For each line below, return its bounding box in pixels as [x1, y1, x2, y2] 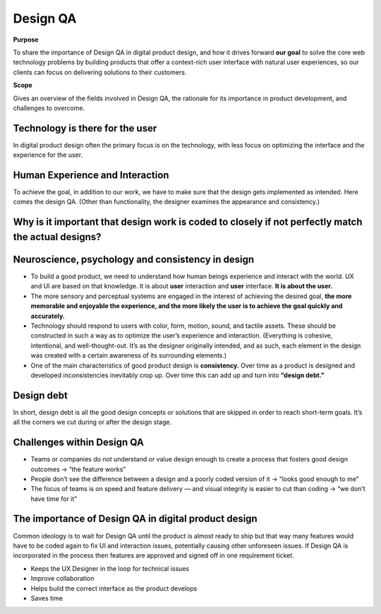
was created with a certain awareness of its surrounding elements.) [30, 351, 227, 360]
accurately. [30, 312, 65, 320]
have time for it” [30, 495, 78, 503]
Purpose [13, 35, 39, 44]
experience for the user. [13, 150, 83, 159]
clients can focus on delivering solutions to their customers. [13, 68, 187, 76]
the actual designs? [13, 230, 102, 243]
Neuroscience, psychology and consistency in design [13, 253, 255, 265]
